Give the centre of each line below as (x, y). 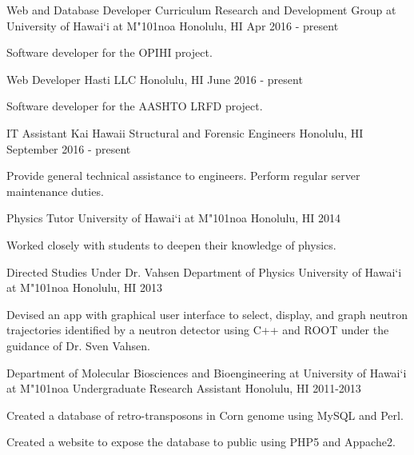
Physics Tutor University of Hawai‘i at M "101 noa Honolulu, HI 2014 (174, 218)
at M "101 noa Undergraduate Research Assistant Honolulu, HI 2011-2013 (184, 388)
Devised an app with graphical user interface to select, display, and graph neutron (207, 314)
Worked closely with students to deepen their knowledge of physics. (171, 244)
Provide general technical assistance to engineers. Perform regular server (183, 176)
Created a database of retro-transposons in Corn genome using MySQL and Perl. (205, 415)
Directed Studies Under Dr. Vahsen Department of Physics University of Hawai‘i (204, 271)
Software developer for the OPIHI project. (109, 52)
